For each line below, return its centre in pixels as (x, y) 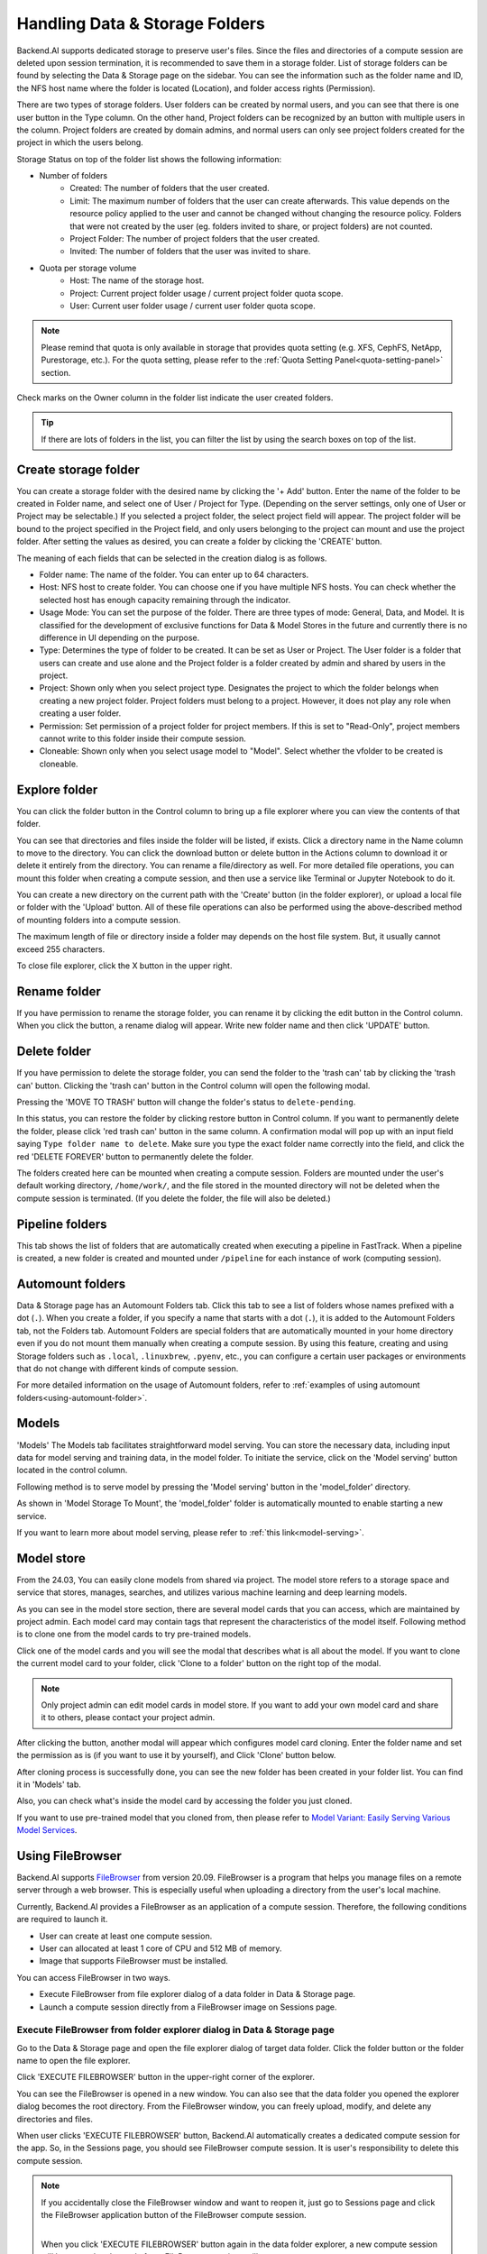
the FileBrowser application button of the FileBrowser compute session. (174, 2214)
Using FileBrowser (69, 1856)
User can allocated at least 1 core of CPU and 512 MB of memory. (161, 1948)
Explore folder (57, 789)
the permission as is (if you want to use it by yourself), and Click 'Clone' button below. (176, 1755)
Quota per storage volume (88, 268)
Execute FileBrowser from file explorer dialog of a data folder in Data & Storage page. (198, 1994)
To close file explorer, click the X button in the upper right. (124, 966)
